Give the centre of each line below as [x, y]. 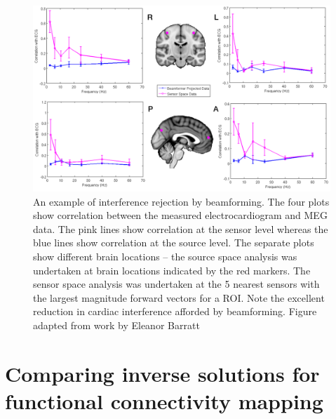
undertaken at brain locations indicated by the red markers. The [172, 270]
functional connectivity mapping [164, 400]
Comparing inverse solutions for [162, 373]
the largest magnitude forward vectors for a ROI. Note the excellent [179, 297]
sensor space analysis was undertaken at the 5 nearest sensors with [176, 284]
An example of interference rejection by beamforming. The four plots [181, 201]
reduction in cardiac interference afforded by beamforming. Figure [175, 311]
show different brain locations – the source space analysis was [165, 256]
